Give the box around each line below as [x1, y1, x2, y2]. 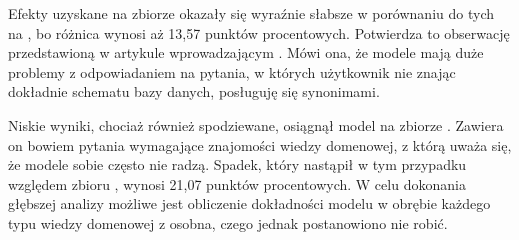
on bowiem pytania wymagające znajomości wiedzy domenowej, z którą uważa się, [8, 134, 512, 155]
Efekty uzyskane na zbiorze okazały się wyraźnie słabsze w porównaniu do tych [8, 3, 494, 23]
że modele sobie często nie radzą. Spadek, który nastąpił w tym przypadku [8, 154, 467, 175]
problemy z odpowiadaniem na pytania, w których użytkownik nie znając [8, 61, 456, 82]
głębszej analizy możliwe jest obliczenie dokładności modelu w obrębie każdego [8, 193, 491, 214]
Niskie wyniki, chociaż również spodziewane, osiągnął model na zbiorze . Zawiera [8, 114, 504, 135]
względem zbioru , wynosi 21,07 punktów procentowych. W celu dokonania [8, 173, 466, 194]
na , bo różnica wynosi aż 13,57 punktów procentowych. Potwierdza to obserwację [8, 22, 510, 43]
